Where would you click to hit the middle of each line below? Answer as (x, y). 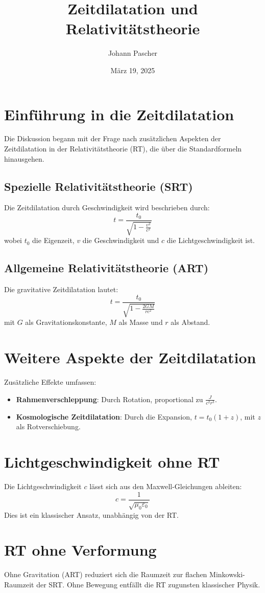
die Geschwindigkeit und (121, 240)
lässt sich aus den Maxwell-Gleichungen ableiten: (166, 486)
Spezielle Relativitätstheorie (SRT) (99, 186)
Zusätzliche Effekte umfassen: (50, 382)
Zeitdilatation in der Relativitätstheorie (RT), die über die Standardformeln (123, 149)
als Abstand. (190, 322)
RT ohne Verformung (80, 550)
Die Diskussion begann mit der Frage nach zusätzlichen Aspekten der (113, 138)
